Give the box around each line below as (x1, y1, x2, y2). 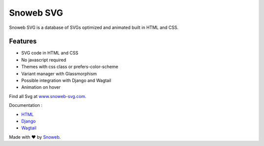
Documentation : (9, 102, 43, 108)
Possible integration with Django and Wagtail (21, 77, 111, 83)
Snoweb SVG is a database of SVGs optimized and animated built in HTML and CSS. (9, 24, 178, 30)
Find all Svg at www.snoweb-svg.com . (9, 93, 87, 99)
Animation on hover (21, 84, 61, 90)
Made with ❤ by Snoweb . (9, 134, 61, 140)
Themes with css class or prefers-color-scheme (21, 64, 118, 70)
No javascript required (21, 57, 66, 63)
